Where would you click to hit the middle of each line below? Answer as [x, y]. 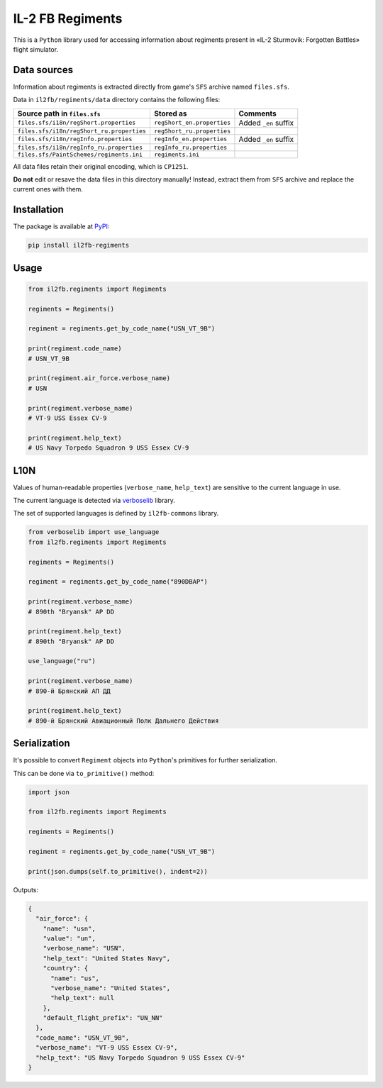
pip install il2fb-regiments [79, 245]
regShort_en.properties [192, 123]
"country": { [66, 968]
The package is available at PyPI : [61, 226]
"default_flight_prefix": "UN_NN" [103, 1018]
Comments [257, 113]
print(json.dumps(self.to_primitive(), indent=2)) [118, 871]
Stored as [170, 113]
